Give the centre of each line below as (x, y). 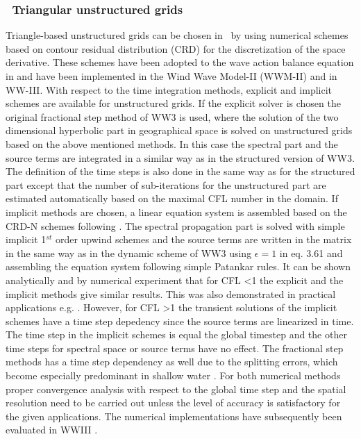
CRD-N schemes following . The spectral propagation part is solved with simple (175, 225)
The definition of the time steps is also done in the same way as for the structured (180, 171)
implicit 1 (26, 239)
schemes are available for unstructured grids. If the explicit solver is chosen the (173, 103)
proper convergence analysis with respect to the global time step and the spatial (176, 389)
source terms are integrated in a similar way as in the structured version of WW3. (180, 157)
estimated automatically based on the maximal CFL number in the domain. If (172, 198)
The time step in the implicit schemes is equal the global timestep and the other (176, 334)
